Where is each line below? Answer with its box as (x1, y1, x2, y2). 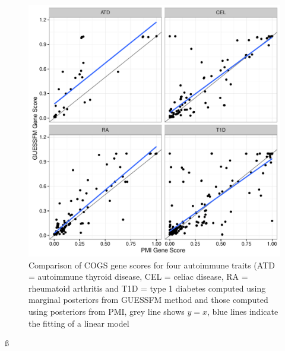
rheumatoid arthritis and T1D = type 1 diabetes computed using (28, 282, 266, 294)
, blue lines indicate (207, 305, 278, 317)
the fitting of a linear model (28, 317, 129, 329)
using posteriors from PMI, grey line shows (28, 305, 185, 317)
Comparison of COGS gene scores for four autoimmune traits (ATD (28, 258, 275, 271)
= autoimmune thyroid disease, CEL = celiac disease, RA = (28, 270, 248, 283)
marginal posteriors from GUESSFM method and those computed (28, 293, 268, 306)
